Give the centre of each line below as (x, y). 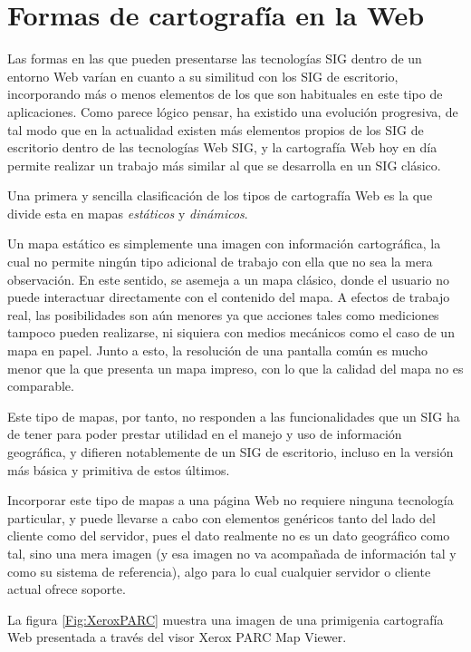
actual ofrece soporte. (67, 589)
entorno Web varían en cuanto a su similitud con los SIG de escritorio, (203, 76)
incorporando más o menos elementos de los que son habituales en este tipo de (225, 94)
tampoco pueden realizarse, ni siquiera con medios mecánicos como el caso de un (231, 332)
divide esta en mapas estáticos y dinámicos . (128, 213)
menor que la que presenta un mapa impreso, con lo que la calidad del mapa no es (235, 368)
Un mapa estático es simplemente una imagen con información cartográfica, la (224, 243)
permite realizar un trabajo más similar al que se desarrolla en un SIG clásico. (224, 165)
